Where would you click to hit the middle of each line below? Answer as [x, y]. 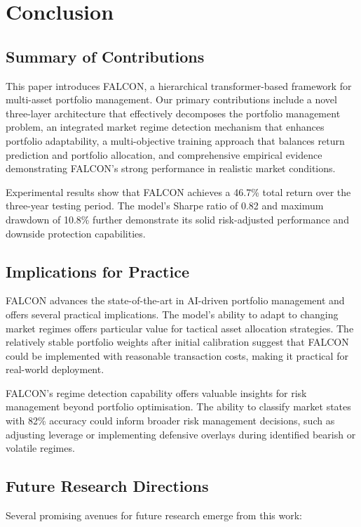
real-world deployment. [55, 369]
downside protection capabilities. [76, 233]
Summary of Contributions [105, 56]
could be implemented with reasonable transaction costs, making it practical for [177, 355]
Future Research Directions [107, 486]
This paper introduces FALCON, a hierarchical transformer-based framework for [179, 85]
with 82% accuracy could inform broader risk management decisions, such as [170, 421]
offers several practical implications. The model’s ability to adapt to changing [172, 314]
